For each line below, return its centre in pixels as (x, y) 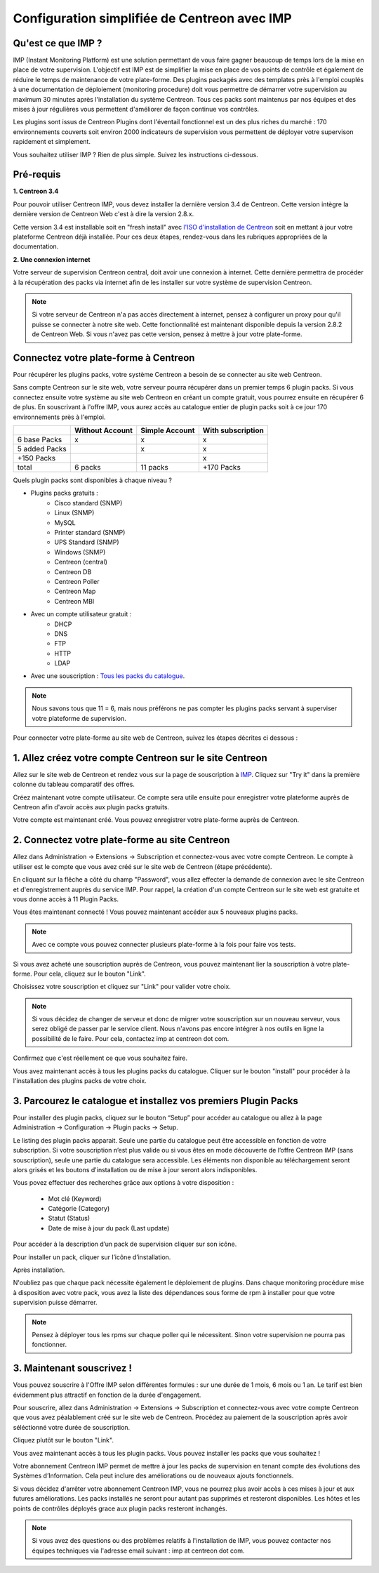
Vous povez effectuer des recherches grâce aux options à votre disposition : (124, 1183)
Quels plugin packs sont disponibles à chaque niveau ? (92, 480)
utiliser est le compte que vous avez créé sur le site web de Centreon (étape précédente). (142, 866)
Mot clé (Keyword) (75, 1199)
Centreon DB (73, 571)
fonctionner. (49, 1345)
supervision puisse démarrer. (55, 1303)
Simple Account (168, 430)
